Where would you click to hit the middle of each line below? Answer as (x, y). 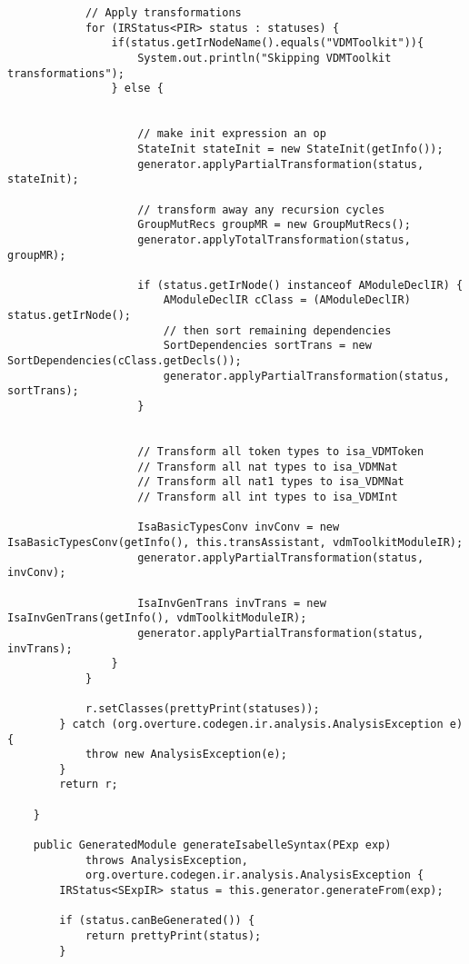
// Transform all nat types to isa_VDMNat (268, 467)
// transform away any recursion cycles (261, 209)
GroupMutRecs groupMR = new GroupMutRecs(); (274, 225)
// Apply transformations (163, 13)
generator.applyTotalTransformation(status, (274, 239)
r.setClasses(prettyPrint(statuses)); (202, 709)
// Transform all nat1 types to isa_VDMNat (271, 482)
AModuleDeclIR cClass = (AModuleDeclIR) (287, 300)
